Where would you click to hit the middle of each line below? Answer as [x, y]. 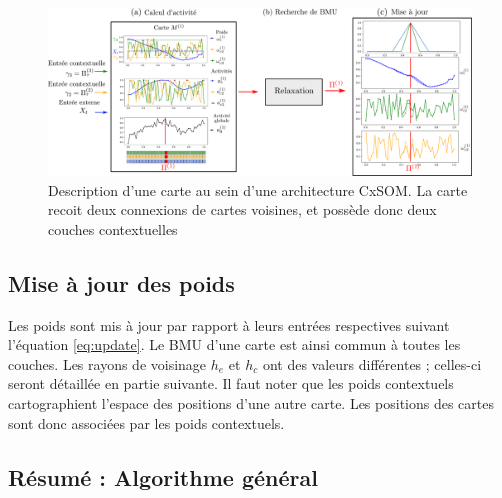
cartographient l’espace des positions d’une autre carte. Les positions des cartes [251, 403]
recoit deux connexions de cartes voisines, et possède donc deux [242, 209]
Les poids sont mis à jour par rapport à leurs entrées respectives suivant [229, 324]
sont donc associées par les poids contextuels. [146, 422]
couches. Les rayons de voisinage [107, 363]
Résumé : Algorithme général [163, 476]
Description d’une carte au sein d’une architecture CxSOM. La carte [258, 189]
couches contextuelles [113, 228]
